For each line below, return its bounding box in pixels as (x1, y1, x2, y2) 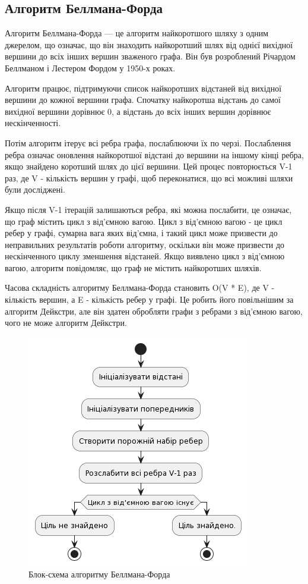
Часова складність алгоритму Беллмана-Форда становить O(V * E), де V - (5, 281, 275, 294)
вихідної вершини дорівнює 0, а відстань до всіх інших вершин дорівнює (5, 105, 271, 117)
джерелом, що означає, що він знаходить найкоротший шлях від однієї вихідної (5, 38, 293, 51)
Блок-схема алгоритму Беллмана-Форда (28, 568, 170, 580)
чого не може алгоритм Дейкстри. (5, 316, 127, 329)
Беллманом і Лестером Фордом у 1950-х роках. (5, 61, 176, 74)
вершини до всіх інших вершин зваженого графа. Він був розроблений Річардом (5, 50, 296, 62)
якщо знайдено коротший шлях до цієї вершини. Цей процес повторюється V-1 (5, 160, 293, 172)
